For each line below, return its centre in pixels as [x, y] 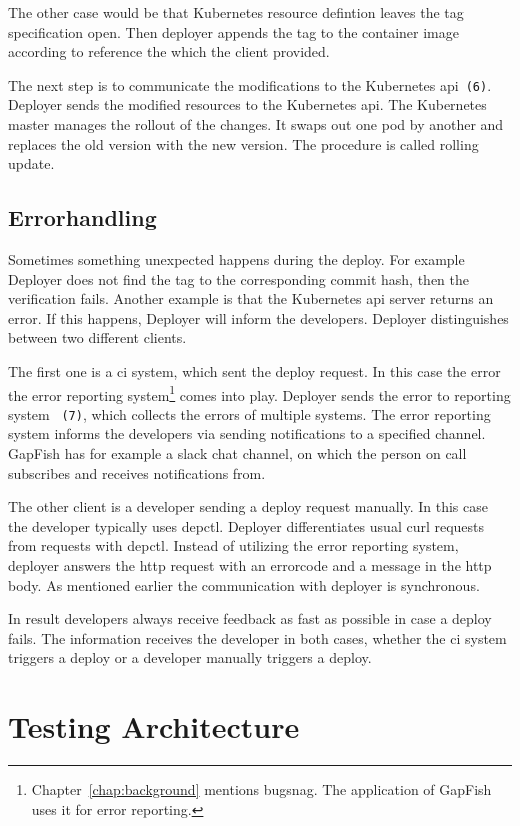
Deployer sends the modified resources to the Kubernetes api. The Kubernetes [247, 104]
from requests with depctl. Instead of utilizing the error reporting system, [233, 545]
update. [31, 163]
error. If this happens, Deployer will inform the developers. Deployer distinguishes [258, 317]
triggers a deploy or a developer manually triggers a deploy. [190, 657]
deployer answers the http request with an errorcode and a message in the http [250, 565]
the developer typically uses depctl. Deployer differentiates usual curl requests [246, 525]
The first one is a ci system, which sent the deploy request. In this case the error [254, 370]
